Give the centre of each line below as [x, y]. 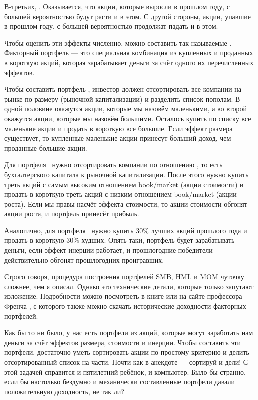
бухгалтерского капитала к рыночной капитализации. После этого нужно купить [126, 174]
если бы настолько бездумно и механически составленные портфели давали [119, 382]
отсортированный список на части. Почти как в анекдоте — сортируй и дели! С [126, 362]
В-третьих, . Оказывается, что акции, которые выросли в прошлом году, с [117, 6]
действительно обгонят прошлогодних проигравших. [84, 260]
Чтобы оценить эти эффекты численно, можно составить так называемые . [118, 42]
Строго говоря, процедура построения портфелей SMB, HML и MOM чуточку [124, 277]
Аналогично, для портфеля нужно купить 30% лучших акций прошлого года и [126, 230]
